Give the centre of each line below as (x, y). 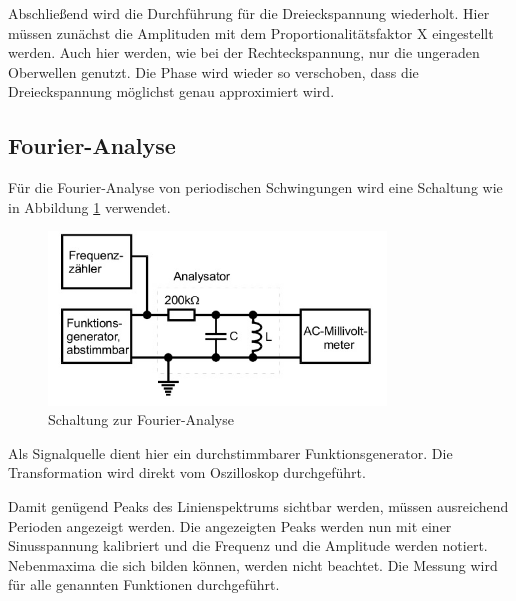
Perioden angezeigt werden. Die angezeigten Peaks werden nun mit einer (230, 525)
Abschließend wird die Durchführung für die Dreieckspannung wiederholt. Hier (249, 13)
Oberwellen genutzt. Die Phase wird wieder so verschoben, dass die (213, 71)
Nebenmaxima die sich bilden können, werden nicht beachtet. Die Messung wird (253, 564)
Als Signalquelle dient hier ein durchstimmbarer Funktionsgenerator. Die (230, 452)
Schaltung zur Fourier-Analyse (141, 419)
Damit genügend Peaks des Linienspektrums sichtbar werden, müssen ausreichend (258, 505)
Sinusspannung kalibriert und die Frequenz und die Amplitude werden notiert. (248, 545)
